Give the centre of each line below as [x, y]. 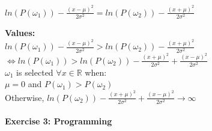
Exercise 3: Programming [59, 121]
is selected [35, 72]
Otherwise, [25, 97]
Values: [20, 33]
